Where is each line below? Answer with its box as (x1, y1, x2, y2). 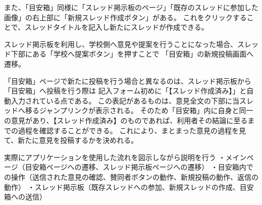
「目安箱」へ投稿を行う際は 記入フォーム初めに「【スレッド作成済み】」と (4, 85, 247, 96)
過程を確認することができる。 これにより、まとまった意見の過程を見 (18, 125, 246, 135)
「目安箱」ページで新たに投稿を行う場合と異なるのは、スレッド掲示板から (4, 75, 251, 86)
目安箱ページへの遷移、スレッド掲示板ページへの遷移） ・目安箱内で (25, 162, 253, 172)
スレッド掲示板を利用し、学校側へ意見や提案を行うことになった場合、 (4, 38, 237, 49)
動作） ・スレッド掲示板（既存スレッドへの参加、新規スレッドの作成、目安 (4, 181, 254, 192)
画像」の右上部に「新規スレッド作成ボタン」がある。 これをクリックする (4, 12, 247, 22)
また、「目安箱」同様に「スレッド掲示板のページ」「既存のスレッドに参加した (4, 2, 258, 12)
